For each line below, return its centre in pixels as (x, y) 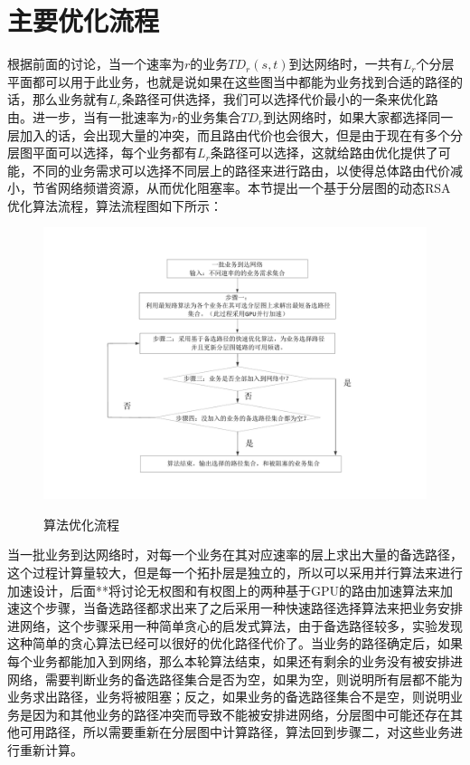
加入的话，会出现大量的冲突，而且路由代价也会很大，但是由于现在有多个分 (241, 134)
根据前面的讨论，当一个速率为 (96, 64)
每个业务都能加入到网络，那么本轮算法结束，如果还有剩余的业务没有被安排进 (235, 661)
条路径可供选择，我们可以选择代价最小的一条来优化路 (280, 99)
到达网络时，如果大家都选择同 (352, 116)
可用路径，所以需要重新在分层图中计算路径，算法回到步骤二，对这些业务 (235, 732)
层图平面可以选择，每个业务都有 (102, 153)
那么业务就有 (70, 99)
